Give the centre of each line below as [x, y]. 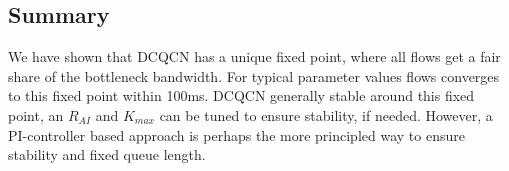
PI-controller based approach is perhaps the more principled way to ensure [236, 134]
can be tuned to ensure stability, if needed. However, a [326, 114]
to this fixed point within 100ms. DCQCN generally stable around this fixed [241, 95]
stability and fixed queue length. [107, 154]
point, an [36, 114]
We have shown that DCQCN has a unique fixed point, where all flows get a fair [254, 56]
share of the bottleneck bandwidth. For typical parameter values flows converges [254, 75]
